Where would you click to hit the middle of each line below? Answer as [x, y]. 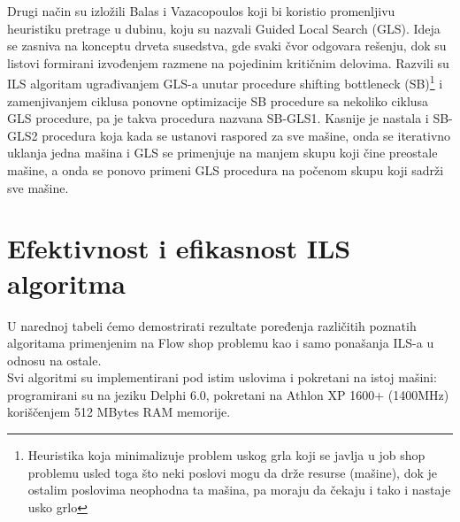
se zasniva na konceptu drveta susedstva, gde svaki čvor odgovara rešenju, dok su [227, 46]
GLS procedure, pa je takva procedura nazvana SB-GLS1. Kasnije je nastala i [218, 118]
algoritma [66, 283]
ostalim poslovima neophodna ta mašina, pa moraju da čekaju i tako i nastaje [239, 490]
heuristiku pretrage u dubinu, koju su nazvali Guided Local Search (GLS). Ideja [224, 28]
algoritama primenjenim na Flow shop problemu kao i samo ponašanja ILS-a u [221, 343]
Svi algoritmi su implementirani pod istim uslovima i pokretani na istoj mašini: [222, 377]
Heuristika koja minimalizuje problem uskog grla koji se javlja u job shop [226, 455]
